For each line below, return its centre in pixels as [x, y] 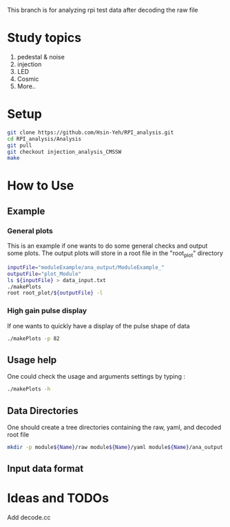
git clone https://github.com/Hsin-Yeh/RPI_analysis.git [91, 132]
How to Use [41, 186]
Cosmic [28, 79]
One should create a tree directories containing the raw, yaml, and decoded [114, 427]
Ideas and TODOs [58, 498]
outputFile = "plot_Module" [44, 274]
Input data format [45, 469]
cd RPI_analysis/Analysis [44, 139]
